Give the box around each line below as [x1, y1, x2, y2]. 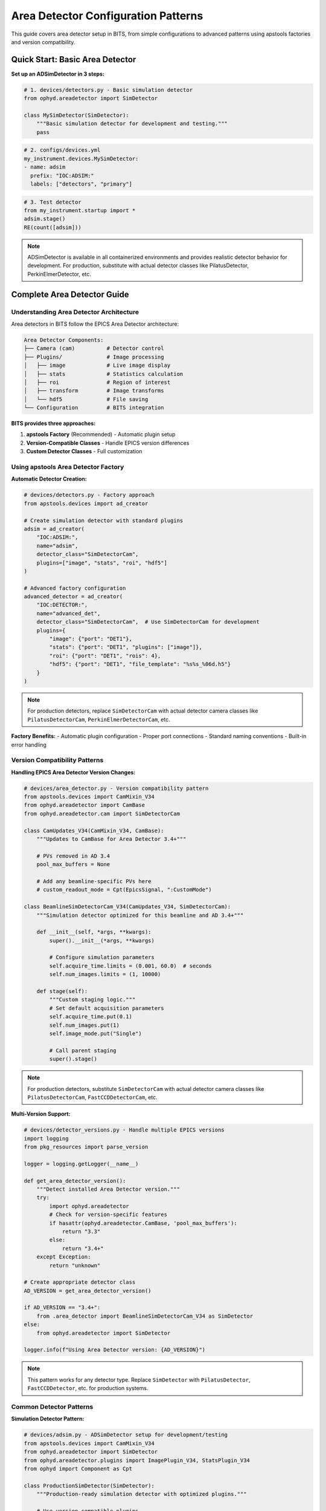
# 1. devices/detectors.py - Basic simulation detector [24, 86, 193, 93]
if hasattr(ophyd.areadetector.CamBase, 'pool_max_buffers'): [49, 1220, 238, 1226]
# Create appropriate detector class [24, 1279, 136, 1286]
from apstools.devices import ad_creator [24, 500, 149, 507]
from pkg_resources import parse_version [24, 1144, 149, 1151]
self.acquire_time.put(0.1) [49, 1013, 133, 1020]
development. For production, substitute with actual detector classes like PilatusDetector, [27, 262, 249, 269]
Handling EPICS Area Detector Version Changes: [11, 768, 136, 776]
